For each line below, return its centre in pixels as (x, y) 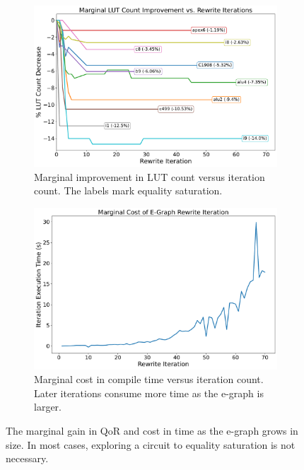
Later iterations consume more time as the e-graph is (149, 393)
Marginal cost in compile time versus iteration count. (149, 379)
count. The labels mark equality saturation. (128, 190)
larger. (48, 407)
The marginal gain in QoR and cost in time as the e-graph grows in (152, 431)
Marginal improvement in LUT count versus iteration (150, 176)
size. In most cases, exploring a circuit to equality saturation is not (151, 444)
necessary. (27, 458)
